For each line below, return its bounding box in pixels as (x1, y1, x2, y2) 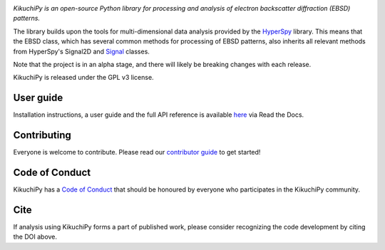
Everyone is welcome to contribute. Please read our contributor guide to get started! (13, 148, 261, 157)
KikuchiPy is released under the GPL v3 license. (13, 73, 154, 82)
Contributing (13, 129, 71, 142)
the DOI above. (13, 232, 57, 241)
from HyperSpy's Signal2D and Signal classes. (13, 47, 150, 56)
